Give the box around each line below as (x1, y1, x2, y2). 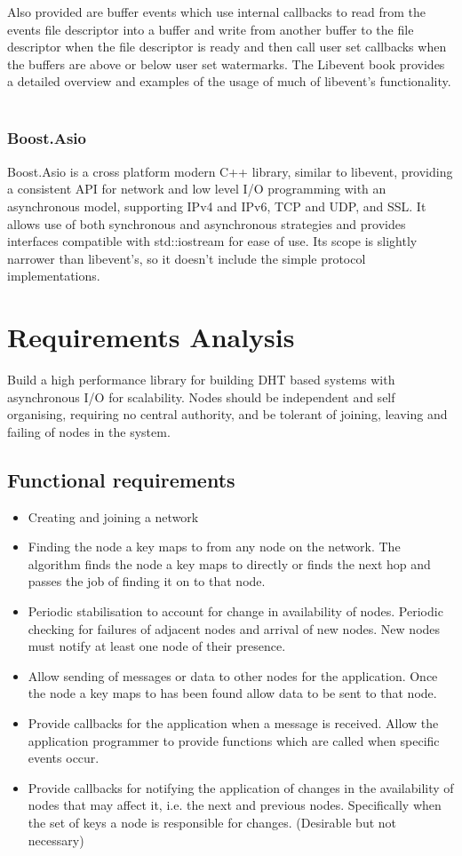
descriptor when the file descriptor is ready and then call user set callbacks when (7, 37, 447, 56)
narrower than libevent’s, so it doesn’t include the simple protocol (7, 249, 366, 267)
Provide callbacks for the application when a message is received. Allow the (28, 713, 439, 732)
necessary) (28, 830, 84, 849)
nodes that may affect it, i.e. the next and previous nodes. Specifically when (28, 796, 442, 814)
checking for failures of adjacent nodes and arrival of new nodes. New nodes (28, 619, 441, 638)
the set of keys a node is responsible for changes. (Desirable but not (28, 812, 397, 831)
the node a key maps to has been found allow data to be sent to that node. (28, 684, 437, 702)
